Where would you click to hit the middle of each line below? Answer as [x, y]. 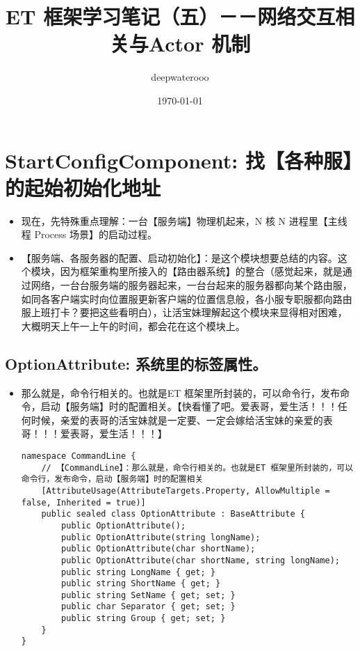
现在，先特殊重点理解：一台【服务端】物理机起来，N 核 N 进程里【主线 [184, 220]
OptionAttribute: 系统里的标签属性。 [136, 363]
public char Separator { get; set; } [148, 607]
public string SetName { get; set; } [148, 595]
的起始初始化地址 [83, 187]
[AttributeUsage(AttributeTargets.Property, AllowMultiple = [186, 491]
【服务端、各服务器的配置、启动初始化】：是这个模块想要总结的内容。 [179, 257]
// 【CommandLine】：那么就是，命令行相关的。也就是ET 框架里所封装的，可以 [197, 468]
